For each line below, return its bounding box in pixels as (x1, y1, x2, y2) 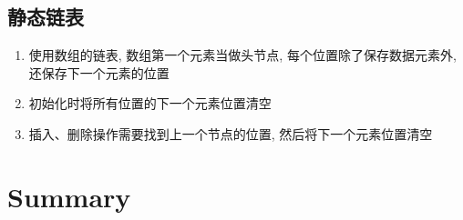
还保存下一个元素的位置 (28, 63, 170, 82)
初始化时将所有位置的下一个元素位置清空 (28, 94, 272, 113)
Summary (7, 177, 131, 215)
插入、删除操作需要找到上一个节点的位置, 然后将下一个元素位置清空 (28, 124, 433, 143)
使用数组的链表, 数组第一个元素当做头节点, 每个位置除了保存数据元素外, (28, 45, 457, 65)
